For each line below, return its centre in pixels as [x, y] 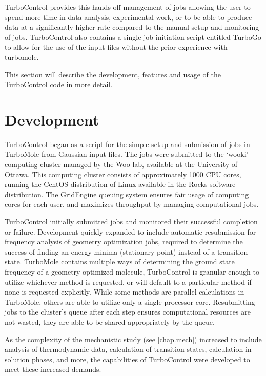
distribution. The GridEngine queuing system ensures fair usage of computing [127, 194]
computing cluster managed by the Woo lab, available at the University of [121, 164]
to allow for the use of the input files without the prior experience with [116, 47]
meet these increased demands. [53, 369]
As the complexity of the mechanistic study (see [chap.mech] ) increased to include [133, 339]
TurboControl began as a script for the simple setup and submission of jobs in [127, 144]
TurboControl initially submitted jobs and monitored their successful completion [131, 222]
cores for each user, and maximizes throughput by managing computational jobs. [132, 204]
